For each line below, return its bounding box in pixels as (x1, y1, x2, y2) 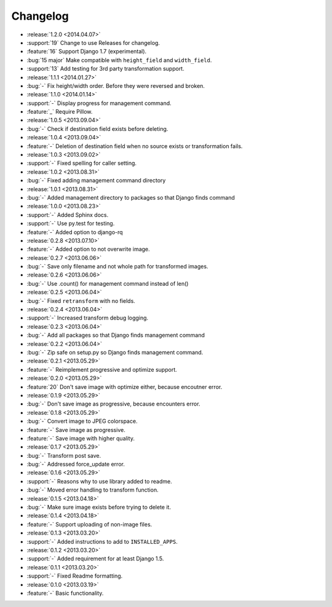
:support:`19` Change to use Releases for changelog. (26, 39, 160, 46)
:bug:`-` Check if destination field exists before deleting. (26, 125, 168, 132)
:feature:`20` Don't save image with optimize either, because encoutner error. (26, 383, 223, 390)
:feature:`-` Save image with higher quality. (26, 434, 135, 442)
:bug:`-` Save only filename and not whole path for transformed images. (26, 263, 208, 270)
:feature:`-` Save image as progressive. (26, 426, 125, 433)
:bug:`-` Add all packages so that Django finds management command (26, 332, 205, 339)
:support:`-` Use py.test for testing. (26, 220, 115, 227)
